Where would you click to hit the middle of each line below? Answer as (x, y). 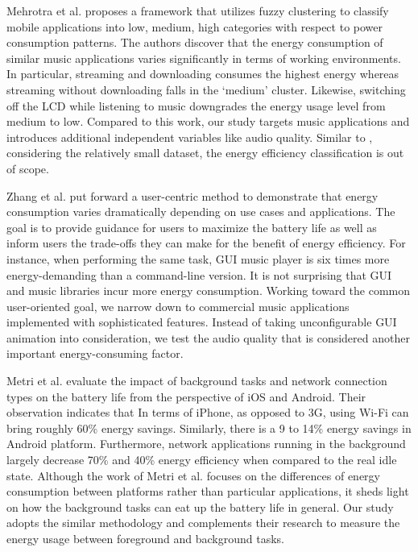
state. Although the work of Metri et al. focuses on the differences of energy (193, 475)
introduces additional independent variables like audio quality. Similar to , (190, 137)
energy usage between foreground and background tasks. (145, 538)
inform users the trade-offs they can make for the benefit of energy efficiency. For (206, 243)
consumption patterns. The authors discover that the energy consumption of (195, 42)
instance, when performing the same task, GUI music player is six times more (198, 258)
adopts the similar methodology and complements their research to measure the (203, 523)
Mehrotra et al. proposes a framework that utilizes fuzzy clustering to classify (198, 10)
